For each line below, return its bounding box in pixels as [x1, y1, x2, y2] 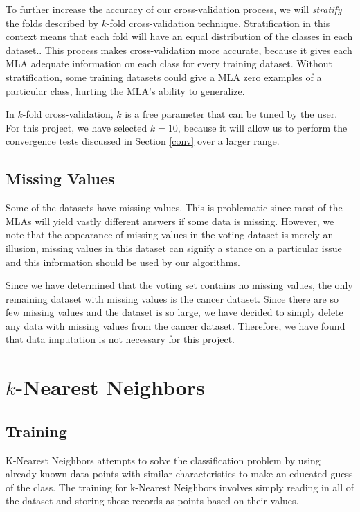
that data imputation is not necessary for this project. [6, 332, 235, 346]
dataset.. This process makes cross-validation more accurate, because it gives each [6, 42, 352, 57]
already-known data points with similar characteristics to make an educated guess [6, 466, 353, 481]
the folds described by [6, 15, 98, 30]
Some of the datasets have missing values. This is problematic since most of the [6, 200, 343, 215]
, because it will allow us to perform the [177, 120, 348, 134]
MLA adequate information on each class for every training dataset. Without [6, 56, 332, 71]
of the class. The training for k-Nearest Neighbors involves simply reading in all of [6, 479, 354, 494]
